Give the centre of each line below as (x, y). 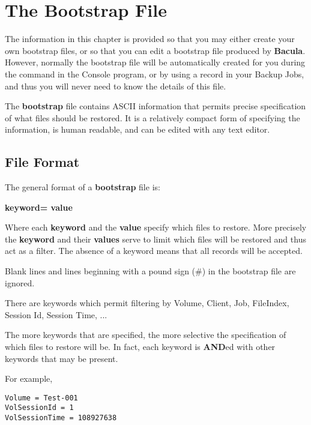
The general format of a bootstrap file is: (83, 187)
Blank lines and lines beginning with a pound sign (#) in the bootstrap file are (150, 271)
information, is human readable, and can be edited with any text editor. (137, 129)
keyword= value (39, 207)
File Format (42, 162)
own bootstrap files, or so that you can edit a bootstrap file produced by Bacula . (155, 50)
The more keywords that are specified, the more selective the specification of (146, 335)
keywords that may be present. (62, 358)
